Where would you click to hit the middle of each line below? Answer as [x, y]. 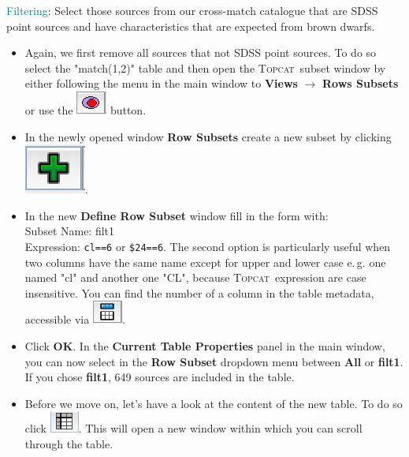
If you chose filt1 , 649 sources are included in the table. [160, 377]
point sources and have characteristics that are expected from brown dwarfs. [191, 26]
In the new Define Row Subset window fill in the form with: [177, 215]
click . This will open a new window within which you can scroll [193, 428]
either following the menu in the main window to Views [161, 83]
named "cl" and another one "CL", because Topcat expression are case [195, 277]
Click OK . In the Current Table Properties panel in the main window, [205, 345]
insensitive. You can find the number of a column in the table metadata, [199, 292]
